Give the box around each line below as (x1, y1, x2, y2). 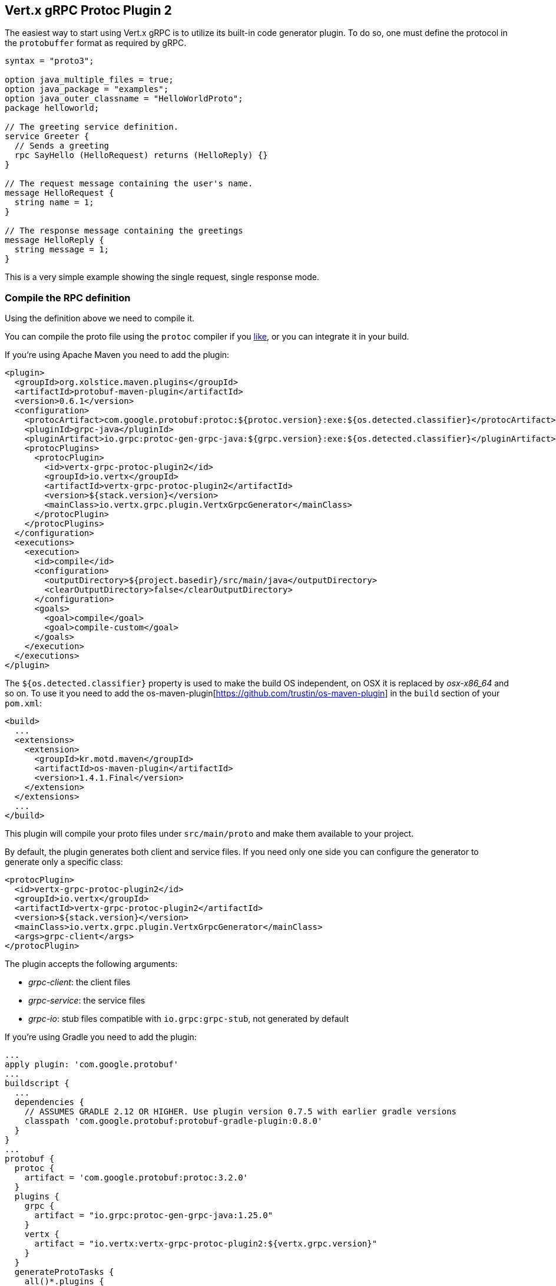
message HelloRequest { (5, 188, 114, 198)
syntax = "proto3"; (5, 56, 94, 66)
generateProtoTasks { (14, 1267, 114, 1277)
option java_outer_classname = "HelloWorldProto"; (5, 94, 243, 104)
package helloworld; (5, 103, 100, 113)
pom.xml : (5, 698, 42, 709)
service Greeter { (5, 131, 90, 142)
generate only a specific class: (5, 857, 123, 867)
